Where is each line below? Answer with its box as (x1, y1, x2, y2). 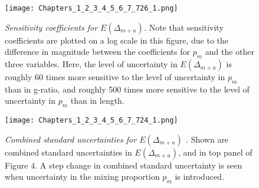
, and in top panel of (178, 146, 253, 158)
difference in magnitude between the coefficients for (5, 45, 190, 58)
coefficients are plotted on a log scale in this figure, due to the (5, 34, 229, 46)
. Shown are (185, 133, 229, 145)
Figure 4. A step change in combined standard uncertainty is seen (5, 159, 242, 171)
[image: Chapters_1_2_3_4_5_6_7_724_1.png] (5, 116, 178, 125)
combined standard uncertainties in (5, 146, 132, 158)
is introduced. (175, 170, 224, 183)
